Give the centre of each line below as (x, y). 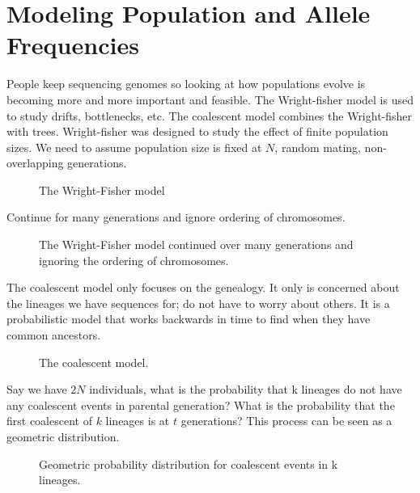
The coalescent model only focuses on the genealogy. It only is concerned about (203, 287)
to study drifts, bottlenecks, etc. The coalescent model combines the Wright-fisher (210, 115)
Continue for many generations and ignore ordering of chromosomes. (176, 217)
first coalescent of (49, 421)
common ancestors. (54, 335)
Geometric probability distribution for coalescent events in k (189, 464)
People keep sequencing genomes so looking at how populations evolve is (186, 84)
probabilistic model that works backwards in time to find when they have (189, 319)
